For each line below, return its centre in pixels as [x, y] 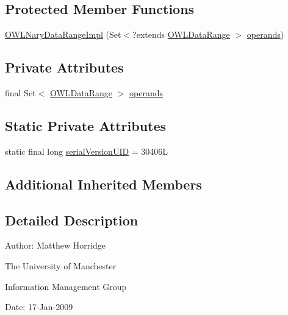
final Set [20, 93]
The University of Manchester [61, 265]
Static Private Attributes [86, 125]
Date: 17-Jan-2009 [39, 307]
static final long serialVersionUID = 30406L [87, 151]
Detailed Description [72, 220]
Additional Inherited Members [103, 184]
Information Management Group [66, 286]
